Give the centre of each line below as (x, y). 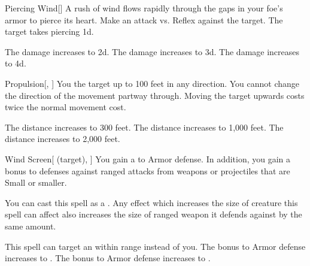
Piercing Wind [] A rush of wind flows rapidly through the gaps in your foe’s (144, 8)
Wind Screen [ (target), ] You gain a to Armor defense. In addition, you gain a (148, 158)
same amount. (31, 226)
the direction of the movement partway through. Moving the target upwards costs (155, 95)
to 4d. (16, 63)
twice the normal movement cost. (66, 107)
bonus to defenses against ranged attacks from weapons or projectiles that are (148, 170)
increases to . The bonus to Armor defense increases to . (108, 258)
